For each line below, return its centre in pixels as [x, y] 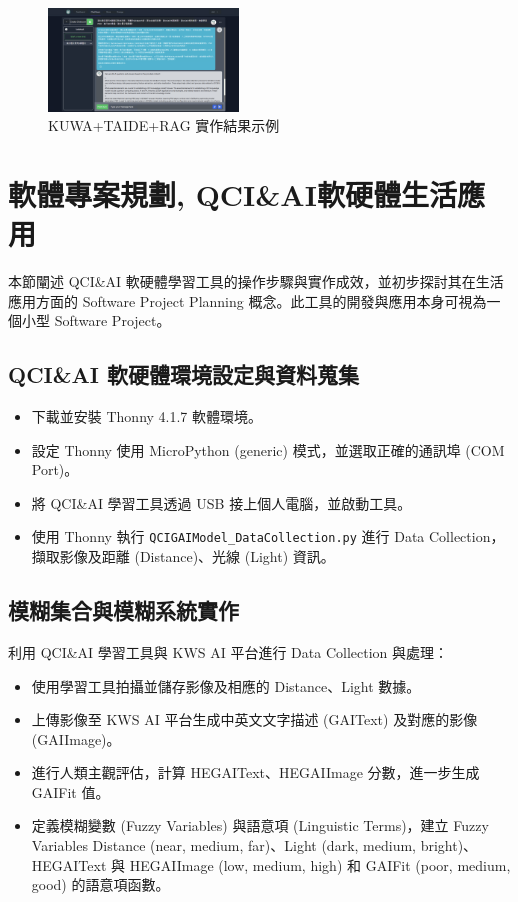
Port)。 [55, 469]
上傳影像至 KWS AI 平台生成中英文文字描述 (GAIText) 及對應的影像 [254, 719]
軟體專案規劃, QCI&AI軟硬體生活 [232, 193]
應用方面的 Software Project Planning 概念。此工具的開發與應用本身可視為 [247, 300]
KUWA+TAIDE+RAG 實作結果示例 [164, 125]
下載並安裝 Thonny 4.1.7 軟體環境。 [147, 416]
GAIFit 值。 [70, 791]
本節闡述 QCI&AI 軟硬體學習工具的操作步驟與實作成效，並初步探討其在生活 [256, 281]
